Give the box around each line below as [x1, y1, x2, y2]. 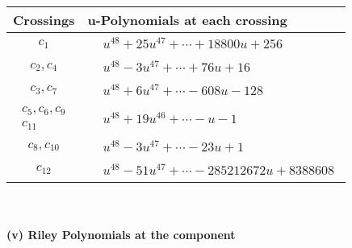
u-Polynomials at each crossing [87, 10, 287, 29]
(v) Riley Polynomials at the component [6, 226, 236, 243]
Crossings [13, 10, 75, 29]
